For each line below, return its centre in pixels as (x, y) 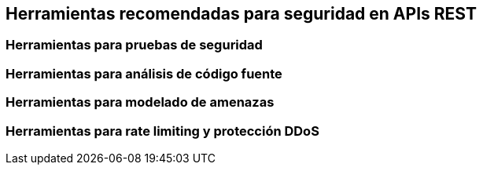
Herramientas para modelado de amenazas (140, 102)
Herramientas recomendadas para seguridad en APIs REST (241, 14)
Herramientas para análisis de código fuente (144, 73)
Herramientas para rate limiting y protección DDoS (162, 131)
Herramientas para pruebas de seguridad (134, 45)
